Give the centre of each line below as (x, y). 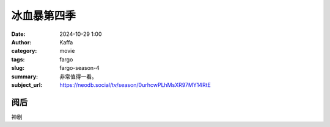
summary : (25, 77)
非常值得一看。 (78, 77)
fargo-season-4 (80, 68)
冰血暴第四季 (44, 16)
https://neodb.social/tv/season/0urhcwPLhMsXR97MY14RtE (135, 84)
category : (24, 51)
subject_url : (27, 84)
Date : (18, 34)
